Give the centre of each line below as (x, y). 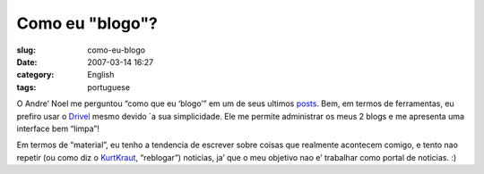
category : (35, 75)
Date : (27, 62)
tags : (26, 87)
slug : (26, 50)
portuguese (108, 87)
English (101, 75)
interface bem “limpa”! (58, 128)
